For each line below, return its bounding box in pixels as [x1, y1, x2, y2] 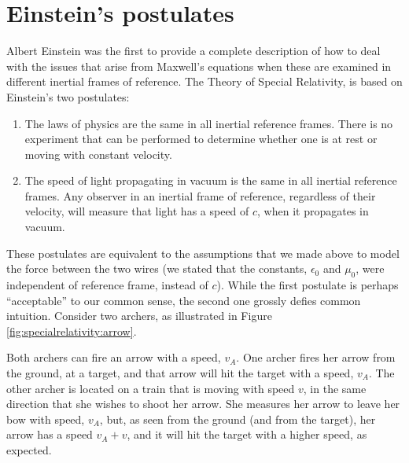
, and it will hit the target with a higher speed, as [127, 426, 367, 443]
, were [356, 260, 385, 277]
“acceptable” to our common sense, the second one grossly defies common [6, 292, 361, 308]
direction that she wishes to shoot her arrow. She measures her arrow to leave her [6, 395, 400, 412]
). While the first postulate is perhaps [216, 277, 399, 293]
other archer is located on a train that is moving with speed [6, 380, 295, 396]
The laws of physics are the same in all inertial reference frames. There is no [24, 115, 393, 131]
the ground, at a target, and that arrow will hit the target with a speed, [6, 365, 354, 381]
